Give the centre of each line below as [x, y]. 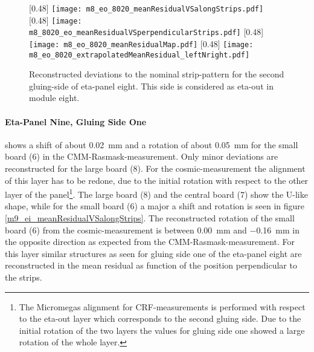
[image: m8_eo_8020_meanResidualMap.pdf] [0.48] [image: [141, 43]
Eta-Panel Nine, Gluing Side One [76, 121]
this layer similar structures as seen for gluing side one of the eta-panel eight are [153, 253]
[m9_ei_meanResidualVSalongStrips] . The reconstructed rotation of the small [150, 218]
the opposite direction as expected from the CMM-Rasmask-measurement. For [150, 242]
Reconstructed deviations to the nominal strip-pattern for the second [157, 74]
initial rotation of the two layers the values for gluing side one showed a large [162, 330]
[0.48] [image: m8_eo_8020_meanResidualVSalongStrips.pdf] [146, 8]
